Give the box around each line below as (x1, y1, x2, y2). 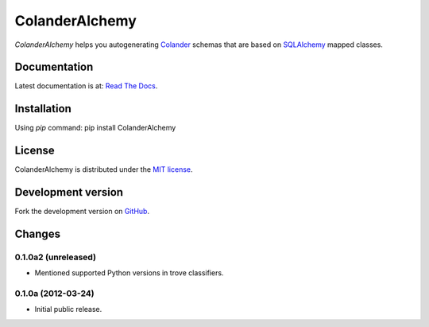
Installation (14, 102, 71, 115)
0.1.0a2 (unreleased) (14, 251, 97, 263)
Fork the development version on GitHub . (14, 207, 150, 216)
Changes (14, 227, 61, 240)
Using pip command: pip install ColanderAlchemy (14, 123, 176, 133)
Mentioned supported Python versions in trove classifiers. (34, 268, 224, 278)
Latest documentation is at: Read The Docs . (14, 81, 158, 91)
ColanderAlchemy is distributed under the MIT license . (14, 165, 194, 174)
